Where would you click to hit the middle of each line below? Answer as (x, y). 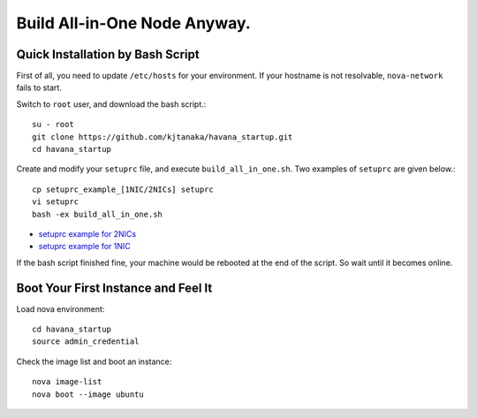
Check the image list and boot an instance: (94, 361)
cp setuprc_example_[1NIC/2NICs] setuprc (123, 189)
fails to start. (39, 87)
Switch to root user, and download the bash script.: (111, 104)
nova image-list (67, 382)
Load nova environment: (61, 308)
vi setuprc (56, 202)
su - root (53, 125)
